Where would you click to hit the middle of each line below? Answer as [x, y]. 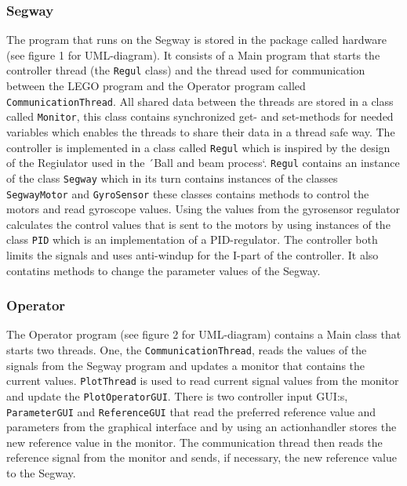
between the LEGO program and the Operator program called [156, 86]
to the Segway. [41, 473]
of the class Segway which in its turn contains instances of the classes [172, 178]
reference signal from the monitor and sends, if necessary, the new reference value [202, 457]
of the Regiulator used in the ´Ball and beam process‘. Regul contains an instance [203, 163]
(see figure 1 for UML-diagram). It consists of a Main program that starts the [193, 54]
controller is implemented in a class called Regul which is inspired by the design [198, 147]
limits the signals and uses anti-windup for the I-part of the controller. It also [193, 255]
